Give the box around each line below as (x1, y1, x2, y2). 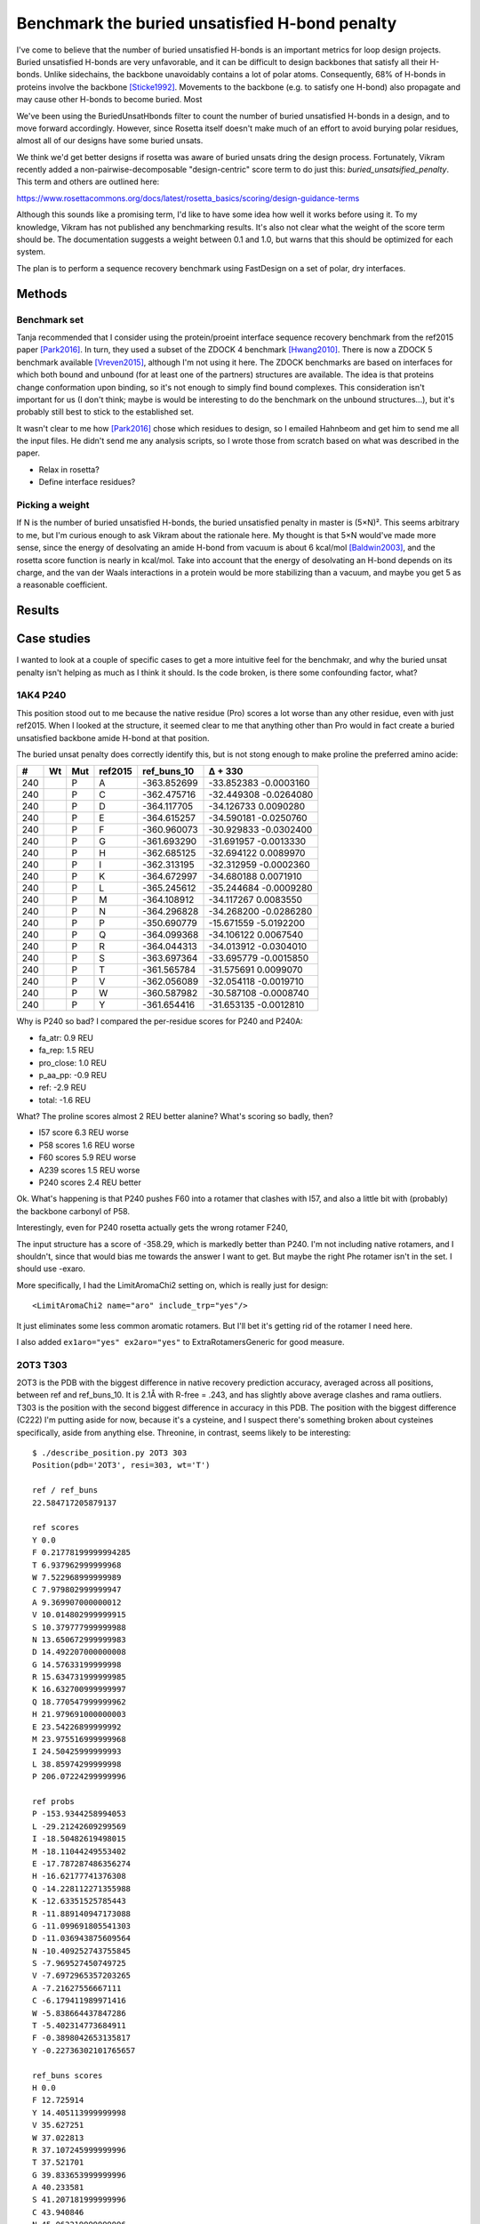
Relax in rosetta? (38, 463, 100, 475)
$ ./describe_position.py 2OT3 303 (32, 1448, 188, 1458)
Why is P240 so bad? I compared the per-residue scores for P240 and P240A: (16, 1016, 304, 1027)
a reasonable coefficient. (16, 579, 108, 591)
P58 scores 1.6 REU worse (38, 1140, 135, 1150)
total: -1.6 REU (38, 1094, 91, 1105)
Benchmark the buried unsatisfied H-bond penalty (16, 13, 397, 33)
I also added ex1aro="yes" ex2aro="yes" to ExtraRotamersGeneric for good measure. (16, 1336, 346, 1347)
